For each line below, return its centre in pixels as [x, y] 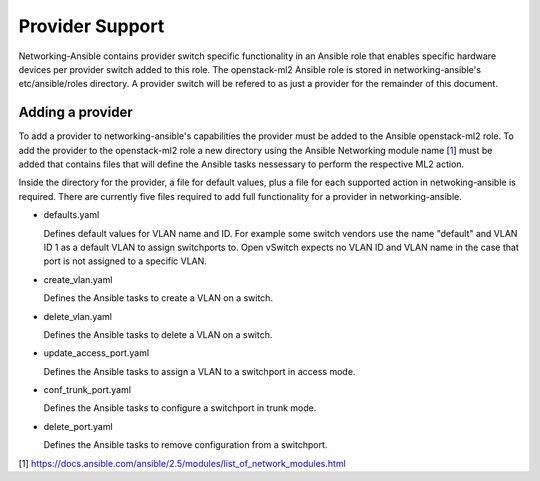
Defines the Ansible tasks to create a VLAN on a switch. [158, 298]
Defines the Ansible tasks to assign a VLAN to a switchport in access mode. [199, 371]
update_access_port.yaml [96, 353]
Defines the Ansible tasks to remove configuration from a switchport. [185, 445]
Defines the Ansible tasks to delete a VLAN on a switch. [158, 334]
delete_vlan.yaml [77, 316]
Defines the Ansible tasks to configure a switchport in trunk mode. [180, 408]
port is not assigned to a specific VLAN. [125, 261]
